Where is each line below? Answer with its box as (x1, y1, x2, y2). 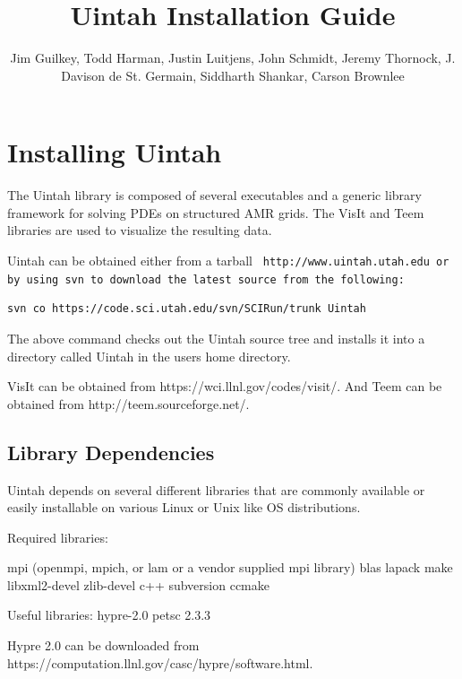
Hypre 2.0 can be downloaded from (7, 636, 200, 655)
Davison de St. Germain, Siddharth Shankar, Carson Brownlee (61, 65, 405, 84)
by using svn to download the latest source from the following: (7, 273, 405, 286)
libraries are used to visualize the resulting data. (7, 221, 272, 239)
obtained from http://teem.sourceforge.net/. (7, 394, 250, 413)
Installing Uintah (7, 134, 222, 170)
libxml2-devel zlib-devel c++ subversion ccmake (7, 575, 269, 594)
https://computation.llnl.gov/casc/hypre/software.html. (7, 653, 313, 672)
